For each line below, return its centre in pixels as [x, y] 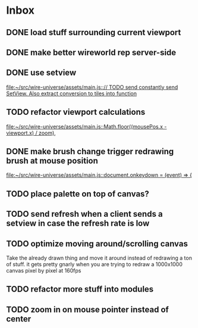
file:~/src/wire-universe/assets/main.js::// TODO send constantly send [92, 87]
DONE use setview [41, 73]
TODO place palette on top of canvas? [78, 194]
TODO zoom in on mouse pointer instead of [88, 309]
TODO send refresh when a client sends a [84, 214]
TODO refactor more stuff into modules [80, 289]
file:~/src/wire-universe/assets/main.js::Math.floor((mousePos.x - [87, 126]
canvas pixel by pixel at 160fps [44, 271]
